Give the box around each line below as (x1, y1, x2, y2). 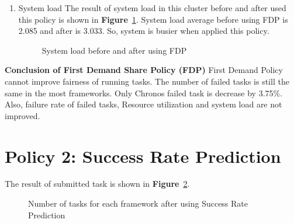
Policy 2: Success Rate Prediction (5, 144, 281, 168)
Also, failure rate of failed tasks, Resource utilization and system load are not (5, 98, 282, 110)
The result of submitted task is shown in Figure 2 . (5, 177, 190, 190)
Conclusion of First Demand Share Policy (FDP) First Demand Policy (5, 64, 283, 76)
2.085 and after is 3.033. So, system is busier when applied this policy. (18, 25, 269, 37)
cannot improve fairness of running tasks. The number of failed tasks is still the (5, 75, 289, 87)
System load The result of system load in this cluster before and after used (18, 2, 286, 13)
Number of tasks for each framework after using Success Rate (28, 197, 248, 210)
